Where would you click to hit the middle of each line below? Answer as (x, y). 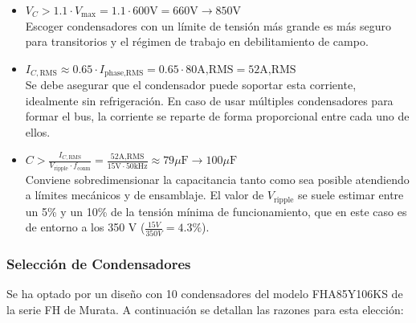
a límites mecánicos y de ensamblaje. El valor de (145, 195)
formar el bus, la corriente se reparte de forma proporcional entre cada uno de (217, 116)
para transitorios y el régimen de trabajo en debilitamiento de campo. (197, 41)
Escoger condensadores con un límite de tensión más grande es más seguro (208, 25)
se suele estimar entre (351, 195)
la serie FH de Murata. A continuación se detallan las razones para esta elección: (205, 309)
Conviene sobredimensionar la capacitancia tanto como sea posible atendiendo (217, 179)
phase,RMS (124, 74)
